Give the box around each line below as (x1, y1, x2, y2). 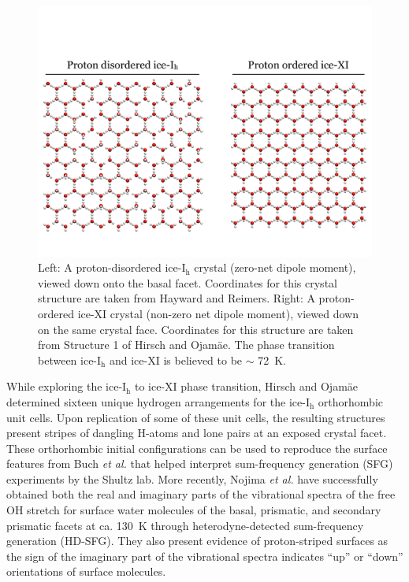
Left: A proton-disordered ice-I (38, 259, 186, 276)
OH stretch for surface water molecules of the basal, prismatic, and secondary (6, 502, 381, 518)
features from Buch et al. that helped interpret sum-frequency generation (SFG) (6, 455, 393, 472)
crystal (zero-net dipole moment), (194, 259, 356, 276)
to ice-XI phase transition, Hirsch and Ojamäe (135, 378, 359, 395)
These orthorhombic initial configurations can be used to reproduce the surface (6, 439, 388, 456)
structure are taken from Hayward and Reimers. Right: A (38, 290, 315, 306)
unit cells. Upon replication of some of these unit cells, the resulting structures (6, 409, 385, 425)
